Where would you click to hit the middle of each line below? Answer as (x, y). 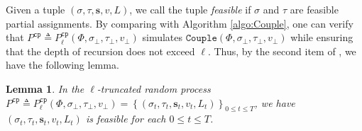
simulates (163, 37)
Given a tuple (35, 9)
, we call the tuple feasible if (190, 9)
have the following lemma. (62, 65)
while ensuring (322, 37)
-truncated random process (154, 88)
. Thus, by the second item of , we (282, 51)
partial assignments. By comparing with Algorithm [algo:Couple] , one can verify (180, 23)
